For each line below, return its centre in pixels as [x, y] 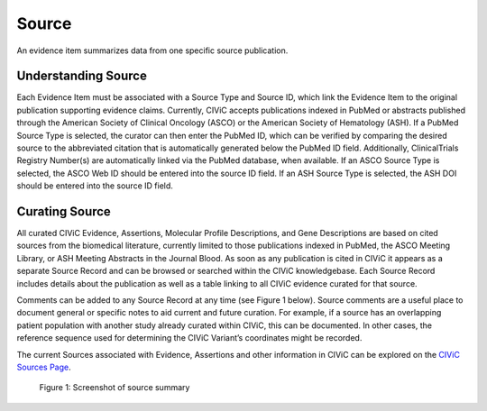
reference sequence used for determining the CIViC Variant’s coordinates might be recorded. [189, 338]
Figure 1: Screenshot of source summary [115, 388]
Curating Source [64, 211]
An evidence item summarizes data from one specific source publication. [152, 50]
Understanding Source [82, 76]
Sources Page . [44, 367]
